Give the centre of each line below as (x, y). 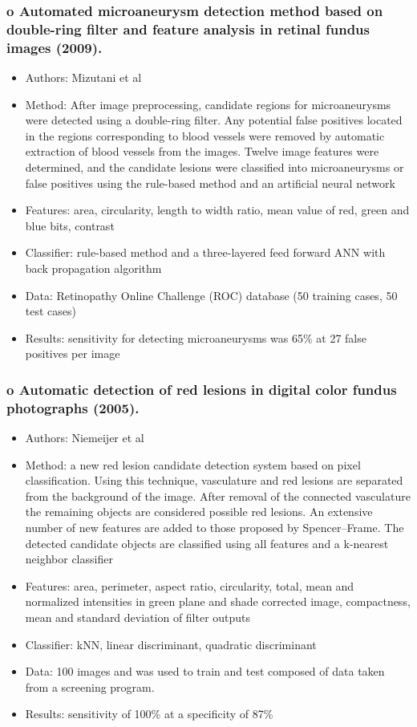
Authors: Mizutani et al (83, 77)
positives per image (73, 353)
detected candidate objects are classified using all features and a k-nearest (207, 543)
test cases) (51, 311)
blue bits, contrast (70, 225)
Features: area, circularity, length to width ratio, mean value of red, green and (217, 210)
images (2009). (55, 47)
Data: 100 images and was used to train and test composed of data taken (205, 671)
